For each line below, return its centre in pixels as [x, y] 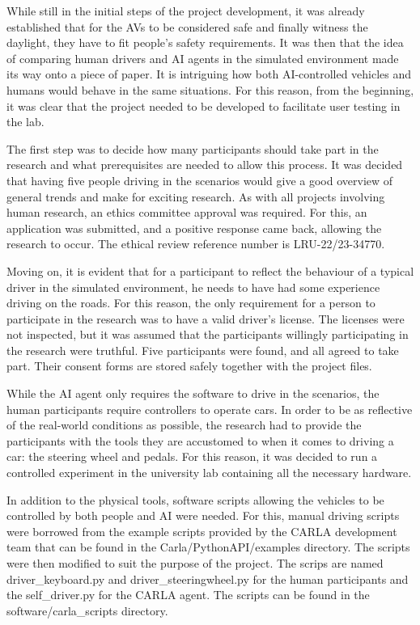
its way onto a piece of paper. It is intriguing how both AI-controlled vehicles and [209, 74]
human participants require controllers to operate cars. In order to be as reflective [210, 409]
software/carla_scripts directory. [87, 610]
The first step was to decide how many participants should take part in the [193, 148]
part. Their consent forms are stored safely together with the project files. [189, 366]
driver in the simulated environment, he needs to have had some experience [193, 287]
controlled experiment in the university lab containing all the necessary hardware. [209, 473]
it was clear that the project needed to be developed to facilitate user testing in [204, 106]
